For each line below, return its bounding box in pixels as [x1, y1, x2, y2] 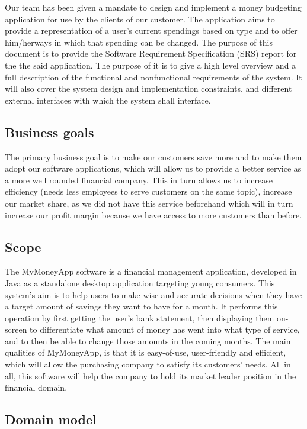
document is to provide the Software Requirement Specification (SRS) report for [5, 47, 297, 60]
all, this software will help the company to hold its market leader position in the [5, 369, 296, 382]
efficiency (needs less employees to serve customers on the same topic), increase [5, 185, 292, 198]
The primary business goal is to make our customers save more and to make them [5, 150, 302, 163]
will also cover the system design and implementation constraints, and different [5, 82, 292, 95]
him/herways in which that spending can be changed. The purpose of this [5, 36, 273, 48]
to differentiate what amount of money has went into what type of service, [30, 323, 300, 336]
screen [5, 323, 27, 336]
